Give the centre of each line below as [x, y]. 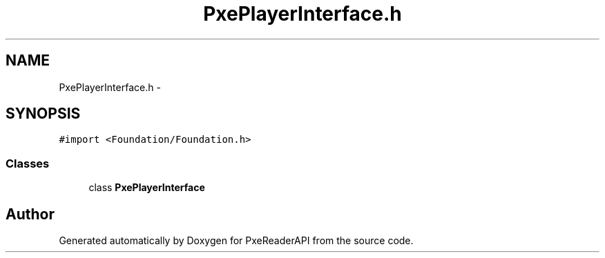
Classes [28, 163]
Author [30, 214]
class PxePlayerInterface [147, 188]
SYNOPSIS [43, 114]
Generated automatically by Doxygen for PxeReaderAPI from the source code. [236, 241]
